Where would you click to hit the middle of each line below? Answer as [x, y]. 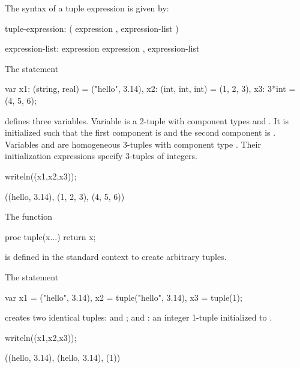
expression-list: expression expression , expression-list [102, 48]
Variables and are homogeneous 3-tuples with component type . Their [133, 144]
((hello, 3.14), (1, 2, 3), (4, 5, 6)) [65, 196]
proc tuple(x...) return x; [50, 236]
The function [28, 216]
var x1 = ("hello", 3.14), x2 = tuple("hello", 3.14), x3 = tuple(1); [124, 297]
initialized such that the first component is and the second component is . [140, 132]
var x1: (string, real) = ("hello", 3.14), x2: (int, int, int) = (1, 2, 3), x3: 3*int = [150, 89]
